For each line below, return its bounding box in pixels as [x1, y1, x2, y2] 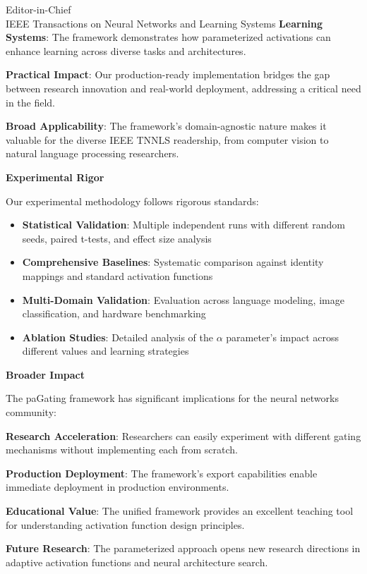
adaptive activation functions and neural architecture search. [6, 554, 268, 569]
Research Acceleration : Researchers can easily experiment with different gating [6, 428, 361, 443]
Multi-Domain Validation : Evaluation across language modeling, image [22, 292, 344, 307]
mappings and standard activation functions [22, 268, 213, 283]
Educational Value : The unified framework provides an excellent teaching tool [6, 503, 354, 518]
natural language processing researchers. [6, 146, 179, 161]
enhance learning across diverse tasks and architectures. [6, 43, 246, 58]
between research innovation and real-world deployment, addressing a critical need [6, 80, 361, 95]
